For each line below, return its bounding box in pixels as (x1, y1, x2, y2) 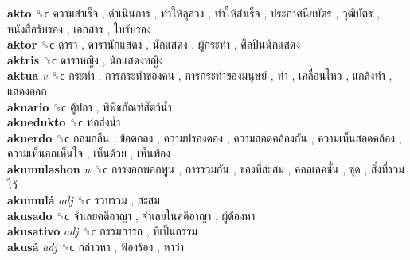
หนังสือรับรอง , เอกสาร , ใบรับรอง (7, 20, 151, 37)
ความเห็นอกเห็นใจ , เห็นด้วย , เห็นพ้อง (7, 145, 171, 161)
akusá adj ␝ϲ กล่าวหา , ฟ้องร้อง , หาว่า (7, 238, 184, 254)
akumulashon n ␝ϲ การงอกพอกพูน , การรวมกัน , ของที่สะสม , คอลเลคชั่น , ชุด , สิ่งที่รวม (7, 160, 404, 177)
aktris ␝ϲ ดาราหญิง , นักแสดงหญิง (7, 51, 163, 68)
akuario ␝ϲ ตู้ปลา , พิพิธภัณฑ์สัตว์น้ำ (7, 98, 172, 114)
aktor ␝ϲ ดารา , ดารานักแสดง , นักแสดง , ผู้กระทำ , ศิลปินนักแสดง (7, 36, 301, 52)
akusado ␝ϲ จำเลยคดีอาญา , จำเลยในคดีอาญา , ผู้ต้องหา (7, 207, 256, 223)
